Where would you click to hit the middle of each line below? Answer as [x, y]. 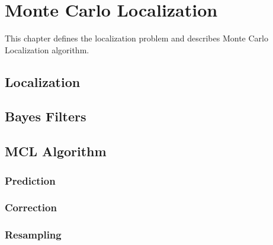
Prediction [30, 180]
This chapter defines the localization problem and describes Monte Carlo [136, 38]
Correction [31, 207]
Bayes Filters [46, 116]
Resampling [33, 235]
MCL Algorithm [56, 151]
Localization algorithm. [47, 49]
